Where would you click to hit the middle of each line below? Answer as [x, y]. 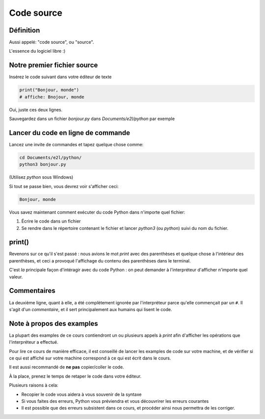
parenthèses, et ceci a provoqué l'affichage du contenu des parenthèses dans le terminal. [100, 260]
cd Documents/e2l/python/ [51, 158]
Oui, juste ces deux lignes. [36, 110]
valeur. [16, 277]
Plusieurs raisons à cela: [34, 385]
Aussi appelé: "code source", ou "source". [52, 42]
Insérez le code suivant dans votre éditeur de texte [60, 77]
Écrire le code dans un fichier [51, 221]
